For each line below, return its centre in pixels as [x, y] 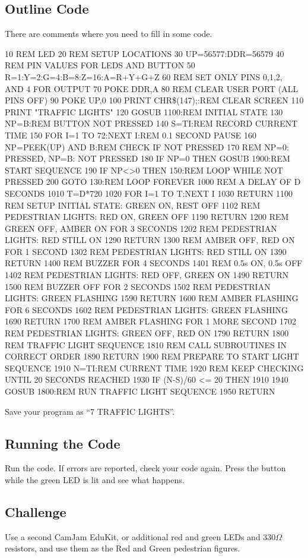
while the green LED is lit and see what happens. [95, 480]
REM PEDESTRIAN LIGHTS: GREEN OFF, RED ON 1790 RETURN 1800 [147, 333]
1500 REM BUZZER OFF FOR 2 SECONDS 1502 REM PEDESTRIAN [138, 286]
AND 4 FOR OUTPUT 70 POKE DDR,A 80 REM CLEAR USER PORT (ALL [152, 88]
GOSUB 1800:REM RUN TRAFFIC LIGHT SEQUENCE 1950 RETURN [140, 391]
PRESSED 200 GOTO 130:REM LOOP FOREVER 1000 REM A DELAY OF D [153, 182]
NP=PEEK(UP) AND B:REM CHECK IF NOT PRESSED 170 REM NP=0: [147, 146]
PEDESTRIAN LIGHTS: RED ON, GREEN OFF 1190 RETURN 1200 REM [147, 217]
